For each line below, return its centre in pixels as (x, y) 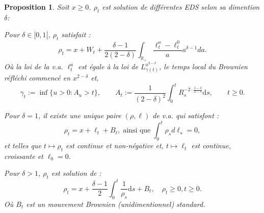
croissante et (24, 156)
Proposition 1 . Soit (37, 7)
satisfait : (76, 34)
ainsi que (137, 131)
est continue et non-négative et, (115, 145)
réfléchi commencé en (37, 78)
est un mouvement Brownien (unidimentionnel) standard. (116, 204)
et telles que (23, 145)
